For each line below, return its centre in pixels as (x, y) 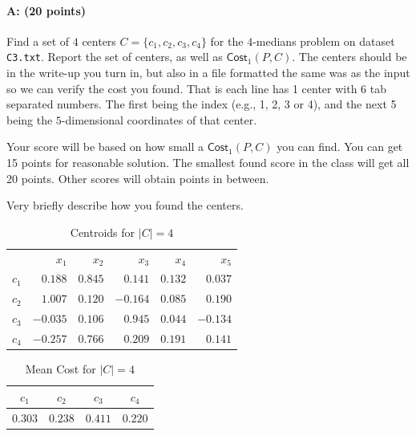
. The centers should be (349, 57)
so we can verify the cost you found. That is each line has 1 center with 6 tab (196, 88)
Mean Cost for (61, 369)
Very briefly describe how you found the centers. (125, 205)
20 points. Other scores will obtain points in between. (138, 178)
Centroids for (103, 232)
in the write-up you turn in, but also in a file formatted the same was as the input (208, 73)
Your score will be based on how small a (105, 147)
